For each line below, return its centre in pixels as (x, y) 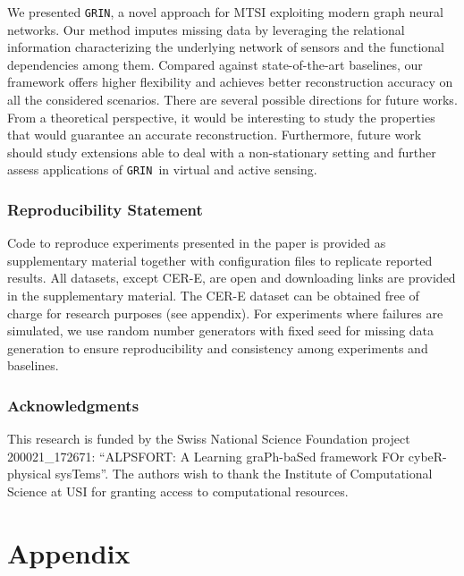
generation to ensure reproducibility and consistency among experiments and (218, 347)
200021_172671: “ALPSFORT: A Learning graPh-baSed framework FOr (206, 456)
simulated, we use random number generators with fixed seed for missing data (221, 330)
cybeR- (427, 456)
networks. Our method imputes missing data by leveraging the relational (206, 29)
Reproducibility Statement (105, 209)
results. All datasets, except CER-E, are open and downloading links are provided (232, 278)
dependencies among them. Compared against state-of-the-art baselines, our (215, 64)
